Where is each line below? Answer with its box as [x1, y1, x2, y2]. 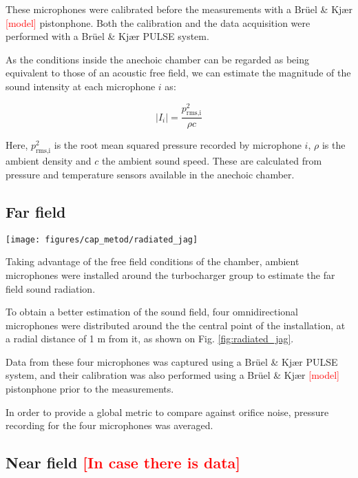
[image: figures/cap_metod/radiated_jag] [6, 234, 198, 245]
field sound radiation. [6, 281, 96, 295]
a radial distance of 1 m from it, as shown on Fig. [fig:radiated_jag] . [6, 331, 294, 346]
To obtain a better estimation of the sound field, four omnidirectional [6, 304, 298, 319]
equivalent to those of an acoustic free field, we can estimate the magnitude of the [6, 65, 351, 80]
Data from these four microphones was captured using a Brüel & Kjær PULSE [6, 354, 338, 368]
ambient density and [6, 154, 92, 168]
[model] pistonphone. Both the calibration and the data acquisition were [6, 15, 310, 30]
